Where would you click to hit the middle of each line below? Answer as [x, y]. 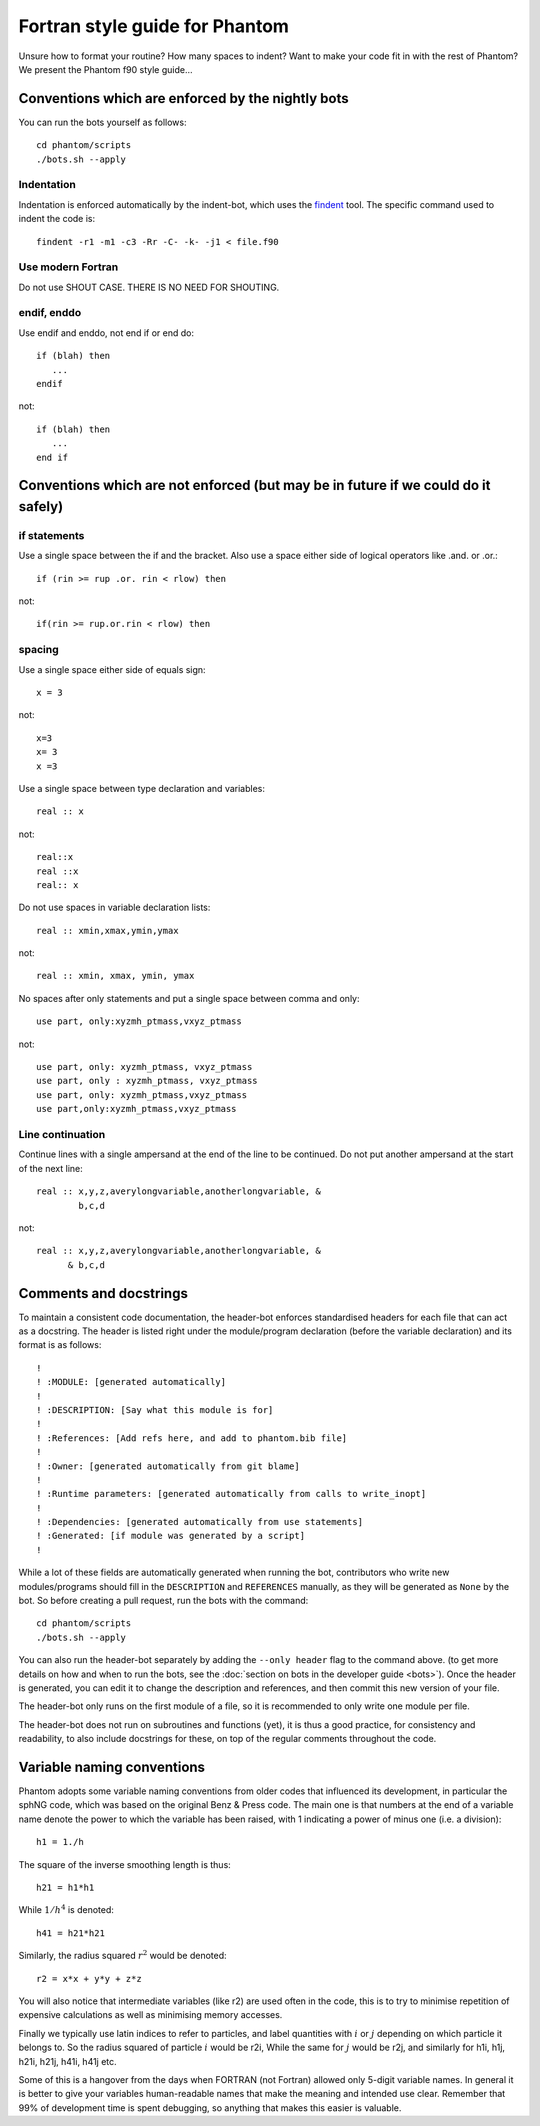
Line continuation [62, 1134]
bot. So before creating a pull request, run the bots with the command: [163, 1601]
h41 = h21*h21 [70, 1933]
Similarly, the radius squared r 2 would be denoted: [122, 1955]
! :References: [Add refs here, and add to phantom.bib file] [192, 1438]
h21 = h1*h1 [65, 1888]
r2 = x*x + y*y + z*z [89, 1978]
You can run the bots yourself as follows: [102, 122]
